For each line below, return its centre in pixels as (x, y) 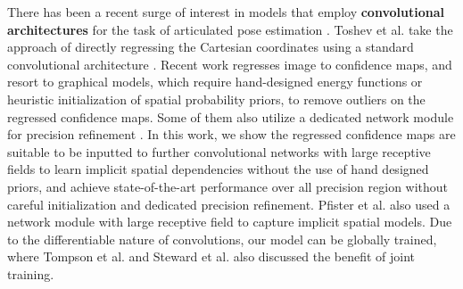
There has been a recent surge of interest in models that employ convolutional (226, 12)
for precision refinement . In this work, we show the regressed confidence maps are (231, 134)
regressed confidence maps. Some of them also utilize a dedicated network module (231, 116)
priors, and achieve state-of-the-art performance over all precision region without (228, 186)
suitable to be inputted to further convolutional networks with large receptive (219, 151)
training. (31, 273)
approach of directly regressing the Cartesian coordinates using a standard (211, 47)
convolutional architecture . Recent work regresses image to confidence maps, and (230, 64)
